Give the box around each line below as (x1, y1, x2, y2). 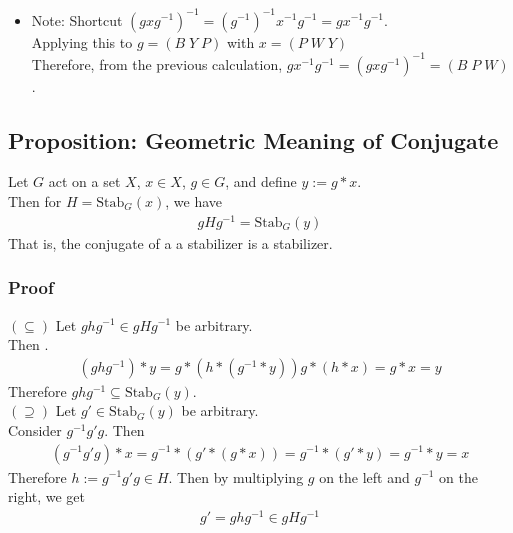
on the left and (319, 466, 410, 487)
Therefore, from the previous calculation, (31, 53, 283, 74)
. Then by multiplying (168, 466, 304, 487)
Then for (8, 190, 62, 211)
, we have (165, 190, 223, 211)
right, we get (8, 486, 86, 507)
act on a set (48, 171, 121, 192)
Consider (8, 419, 62, 440)
